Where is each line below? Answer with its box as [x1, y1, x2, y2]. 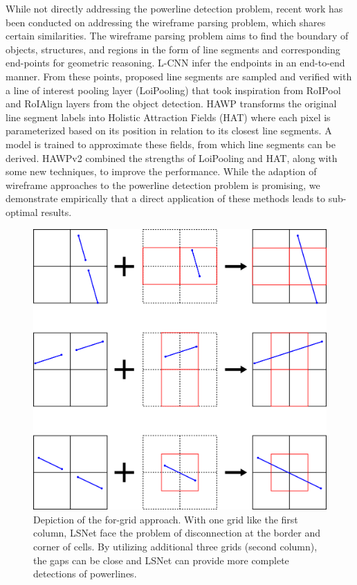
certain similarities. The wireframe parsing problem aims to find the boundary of [6, 28, 349, 43]
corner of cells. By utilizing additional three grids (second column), [33, 539, 318, 554]
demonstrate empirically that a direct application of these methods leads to [6, 191, 326, 206]
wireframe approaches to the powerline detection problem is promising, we [6, 177, 320, 192]
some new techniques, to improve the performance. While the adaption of [6, 164, 317, 179]
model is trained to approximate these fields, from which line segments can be [6, 136, 336, 151]
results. [41, 204, 72, 219]
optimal [6, 204, 38, 219]
